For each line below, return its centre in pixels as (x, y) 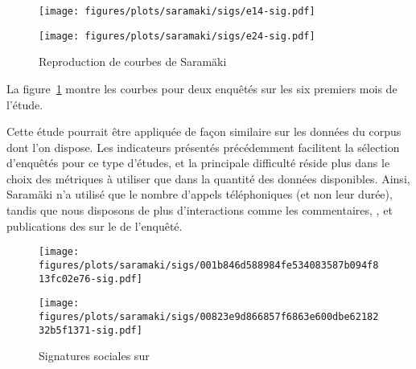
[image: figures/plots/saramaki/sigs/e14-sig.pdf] (177, 11)
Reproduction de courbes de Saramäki (133, 61)
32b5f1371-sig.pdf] (91, 330)
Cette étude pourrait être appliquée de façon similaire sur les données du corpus (204, 131)
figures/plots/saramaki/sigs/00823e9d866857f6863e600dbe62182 (209, 316)
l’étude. (25, 104)
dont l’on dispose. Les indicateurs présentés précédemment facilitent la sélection (203, 147)
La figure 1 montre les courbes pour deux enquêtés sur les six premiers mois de (202, 88)
